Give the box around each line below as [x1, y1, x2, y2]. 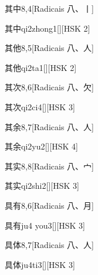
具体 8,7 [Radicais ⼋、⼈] [5, 239, 94, 251]
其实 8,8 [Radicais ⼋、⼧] [5, 159, 94, 172]
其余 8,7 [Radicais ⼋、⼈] [5, 120, 94, 133]
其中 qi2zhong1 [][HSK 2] [5, 22, 90, 34]
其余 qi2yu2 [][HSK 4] [5, 140, 78, 152]
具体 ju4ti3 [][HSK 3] [5, 258, 75, 270]
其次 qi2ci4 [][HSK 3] [5, 100, 75, 113]
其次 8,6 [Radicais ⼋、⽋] [5, 81, 94, 93]
